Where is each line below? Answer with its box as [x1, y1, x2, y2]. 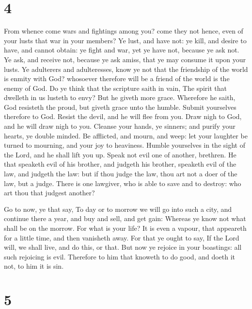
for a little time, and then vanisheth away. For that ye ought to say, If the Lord [4, 232, 239, 242]
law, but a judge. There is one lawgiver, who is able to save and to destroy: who [4, 178, 241, 188]
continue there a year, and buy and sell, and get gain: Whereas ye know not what [4, 213, 246, 223]
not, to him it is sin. [4, 261, 64, 271]
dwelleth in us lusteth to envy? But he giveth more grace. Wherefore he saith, [4, 92, 236, 103]
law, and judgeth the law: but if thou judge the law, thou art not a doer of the [4, 169, 237, 179]
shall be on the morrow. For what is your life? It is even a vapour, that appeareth [4, 223, 247, 233]
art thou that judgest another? [4, 188, 95, 198]
